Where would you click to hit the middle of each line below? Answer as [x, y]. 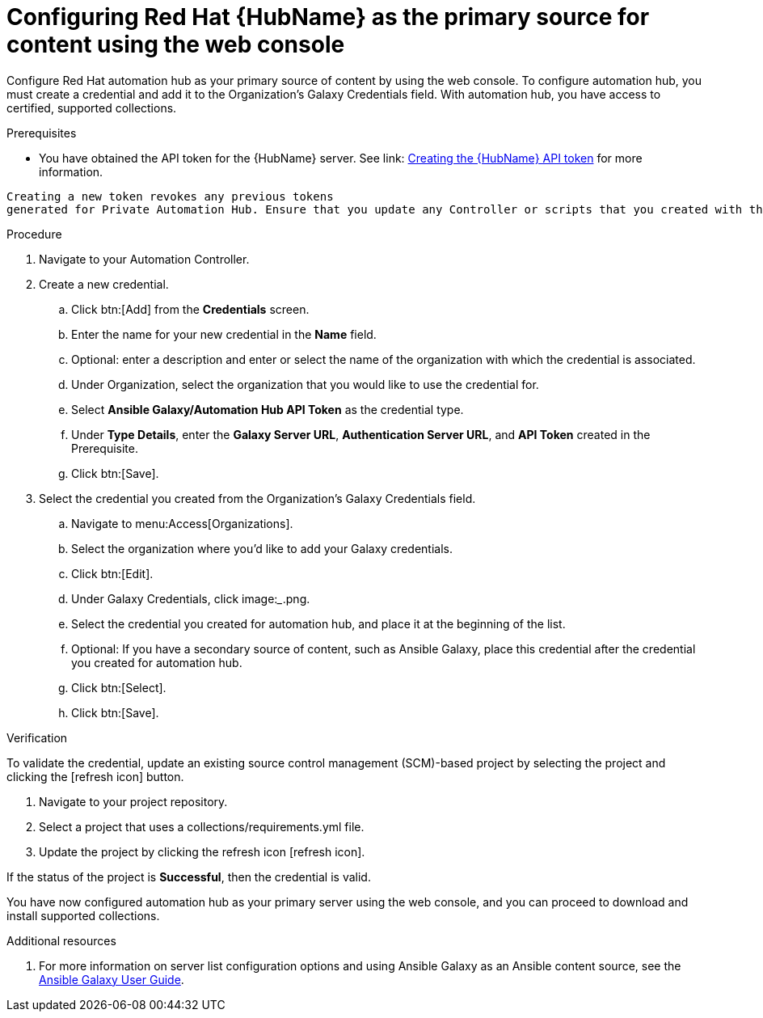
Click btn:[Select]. [119, 687]
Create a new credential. [104, 284]
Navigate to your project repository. [133, 801]
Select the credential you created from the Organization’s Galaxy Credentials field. [257, 498]
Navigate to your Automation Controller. [144, 259]
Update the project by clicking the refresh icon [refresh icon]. [202, 851]
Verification [37, 737]
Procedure [34, 234]
